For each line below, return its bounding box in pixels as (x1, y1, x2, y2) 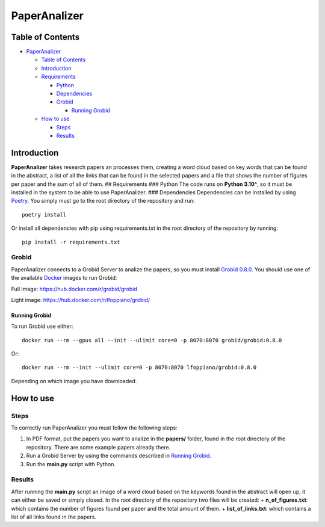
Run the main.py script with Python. (26, 460, 116, 467)
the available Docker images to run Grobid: (11, 274, 117, 282)
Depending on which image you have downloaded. (11, 377, 137, 384)
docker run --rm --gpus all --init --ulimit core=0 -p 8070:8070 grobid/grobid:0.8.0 (22, 337, 282, 344)
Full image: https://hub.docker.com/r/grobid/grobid (11, 285, 138, 292)
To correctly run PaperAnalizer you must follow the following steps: (11, 424, 178, 431)
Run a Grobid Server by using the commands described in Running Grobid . (26, 452, 212, 460)
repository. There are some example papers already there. (26, 443, 171, 451)
